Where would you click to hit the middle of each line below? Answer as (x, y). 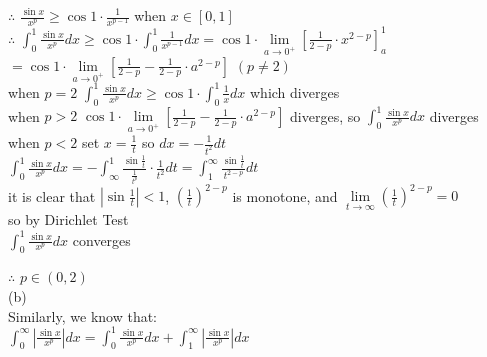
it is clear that (52, 195)
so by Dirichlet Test (68, 219)
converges (101, 239)
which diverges (294, 91)
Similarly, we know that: (83, 315)
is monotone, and (285, 195)
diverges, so (325, 115)
